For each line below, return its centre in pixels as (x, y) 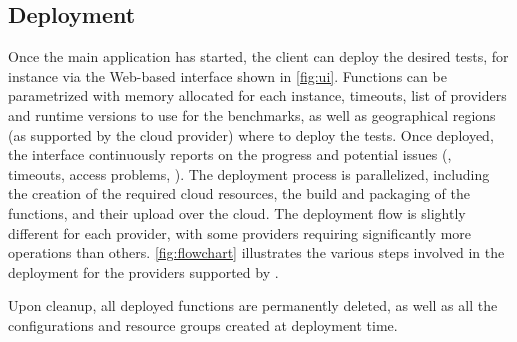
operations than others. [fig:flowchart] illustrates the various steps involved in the (256, 252)
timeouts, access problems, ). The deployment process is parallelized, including (249, 173)
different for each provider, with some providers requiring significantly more (239, 232)
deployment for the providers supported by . (143, 271)
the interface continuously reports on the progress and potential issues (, (230, 154)
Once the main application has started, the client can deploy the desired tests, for (258, 56)
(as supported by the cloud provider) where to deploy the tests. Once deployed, (251, 134)
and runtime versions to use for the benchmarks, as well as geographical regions (252, 114)
